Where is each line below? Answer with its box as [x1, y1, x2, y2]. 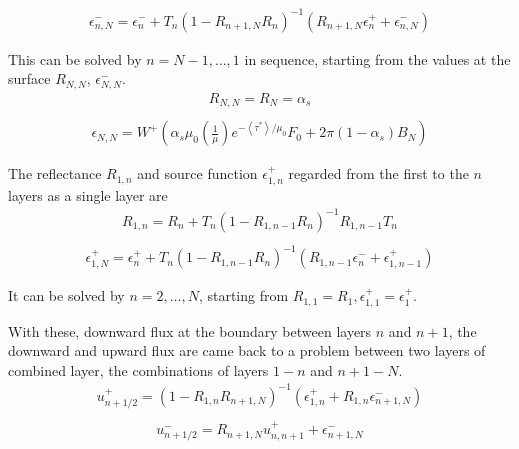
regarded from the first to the [288, 163, 469, 184]
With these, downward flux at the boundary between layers [8, 320, 372, 341]
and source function [137, 163, 258, 184]
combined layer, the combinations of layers [8, 359, 269, 380]
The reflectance [8, 163, 102, 184]
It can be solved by [8, 285, 125, 306]
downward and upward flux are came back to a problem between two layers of [8, 340, 486, 361]
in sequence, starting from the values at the [244, 48, 511, 69]
